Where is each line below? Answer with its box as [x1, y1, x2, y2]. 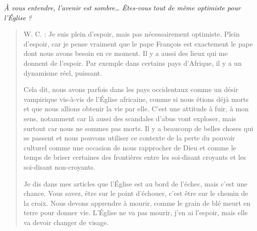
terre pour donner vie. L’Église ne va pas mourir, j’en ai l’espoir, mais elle [23, 207, 248, 218]
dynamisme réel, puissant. [23, 67, 102, 78]
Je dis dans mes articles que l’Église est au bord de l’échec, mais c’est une [23, 178, 248, 188]
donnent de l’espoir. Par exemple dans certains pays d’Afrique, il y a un [23, 57, 242, 68]
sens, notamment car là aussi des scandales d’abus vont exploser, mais [23, 113, 236, 123]
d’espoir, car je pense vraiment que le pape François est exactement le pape [23, 38, 253, 48]
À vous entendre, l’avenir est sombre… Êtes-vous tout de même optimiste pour [4, 2, 241, 12]
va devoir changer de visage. [23, 217, 109, 227]
